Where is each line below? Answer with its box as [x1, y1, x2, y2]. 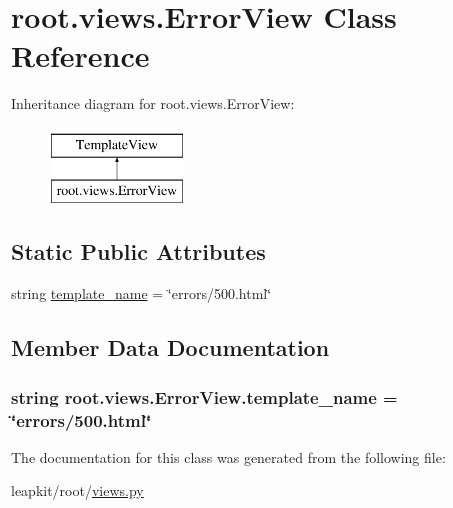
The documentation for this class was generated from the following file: [11, 446, 446, 467]
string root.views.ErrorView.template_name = [11, 384, 398, 409]
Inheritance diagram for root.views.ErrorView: [11, 93, 295, 114]
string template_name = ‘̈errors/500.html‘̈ [11, 283, 272, 304]
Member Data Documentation [11, 332, 330, 363]
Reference [11, 35, 150, 76]
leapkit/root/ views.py [11, 480, 144, 501]
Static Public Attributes [11, 236, 266, 267]
